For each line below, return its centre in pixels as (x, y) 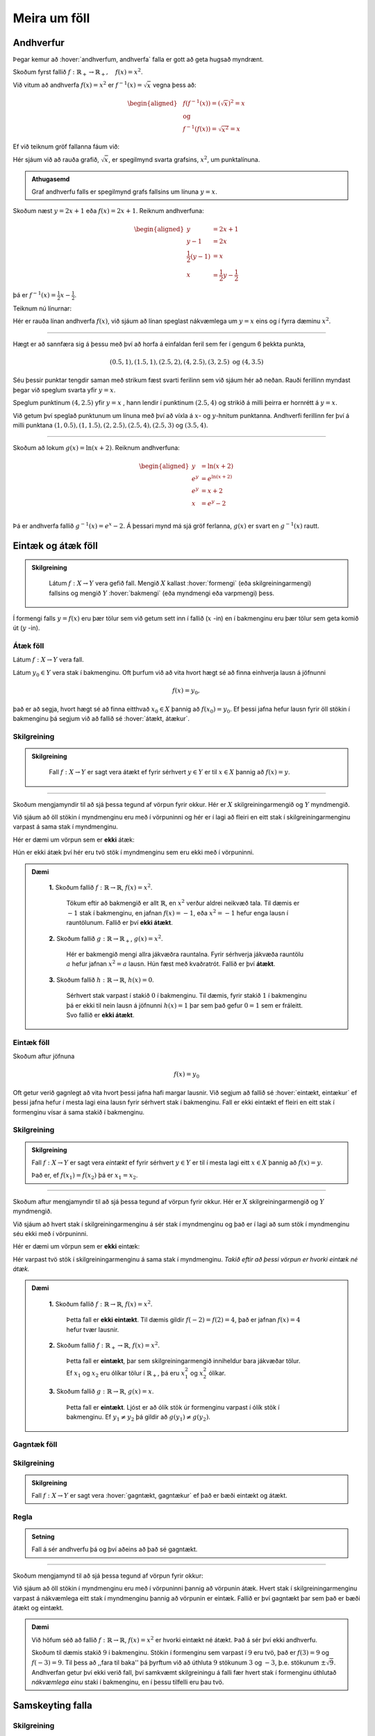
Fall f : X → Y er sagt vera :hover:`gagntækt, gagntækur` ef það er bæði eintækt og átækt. (159, 1496)
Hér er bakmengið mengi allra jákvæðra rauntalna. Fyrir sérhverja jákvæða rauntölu (185, 954)
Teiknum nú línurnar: (42, 308)
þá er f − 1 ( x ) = (35, 295)
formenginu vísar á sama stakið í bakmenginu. (79, 1112)
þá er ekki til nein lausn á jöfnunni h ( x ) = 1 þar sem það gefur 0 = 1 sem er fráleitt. (185, 1005)
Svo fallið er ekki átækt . (100, 1015)
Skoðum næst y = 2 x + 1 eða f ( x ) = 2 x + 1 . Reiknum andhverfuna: (108, 211)
